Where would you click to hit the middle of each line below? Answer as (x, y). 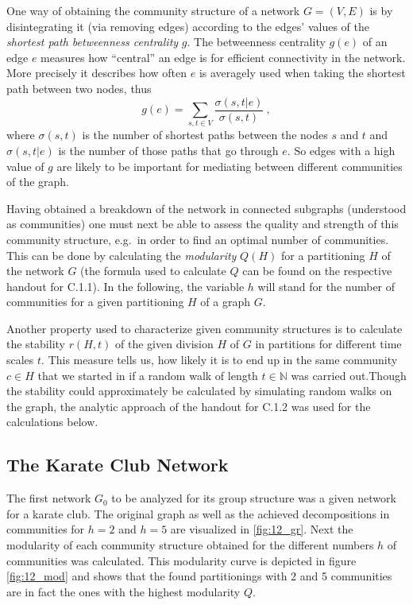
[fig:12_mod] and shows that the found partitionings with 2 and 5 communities (199, 576)
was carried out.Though (349, 375)
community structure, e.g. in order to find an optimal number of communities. (198, 239)
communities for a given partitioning (95, 302)
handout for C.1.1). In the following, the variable (125, 286)
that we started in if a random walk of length (148, 375)
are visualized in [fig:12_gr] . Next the (262, 529)
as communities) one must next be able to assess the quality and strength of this (203, 224)
